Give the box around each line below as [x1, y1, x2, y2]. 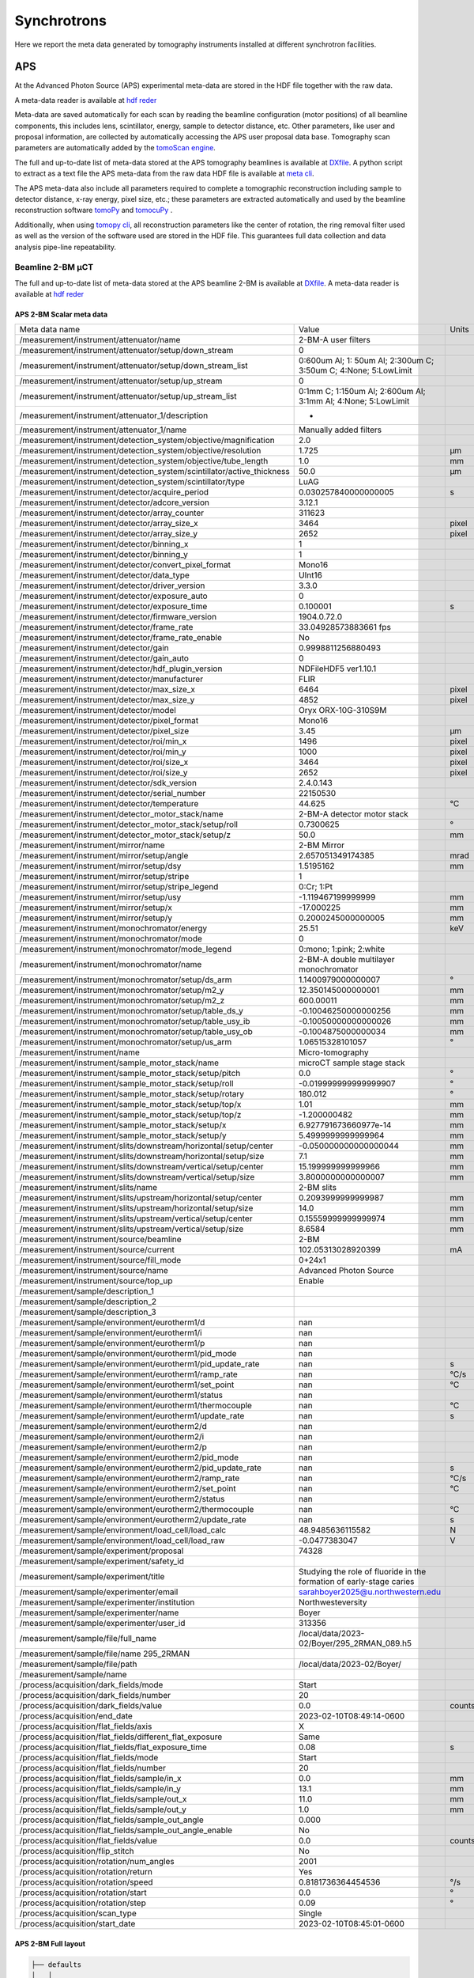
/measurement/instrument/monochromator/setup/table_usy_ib [19, 1016, 250, 1027]
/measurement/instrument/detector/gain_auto [19, 653, 190, 664]
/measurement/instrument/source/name [19, 1265, 169, 1276]
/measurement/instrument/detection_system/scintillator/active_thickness [19, 466, 290, 477]
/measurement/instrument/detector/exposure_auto [19, 590, 209, 601]
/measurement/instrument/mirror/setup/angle [19, 851, 189, 862]
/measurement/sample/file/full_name [19, 1633, 157, 1644]
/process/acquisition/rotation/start [19, 1887, 148, 1898]
